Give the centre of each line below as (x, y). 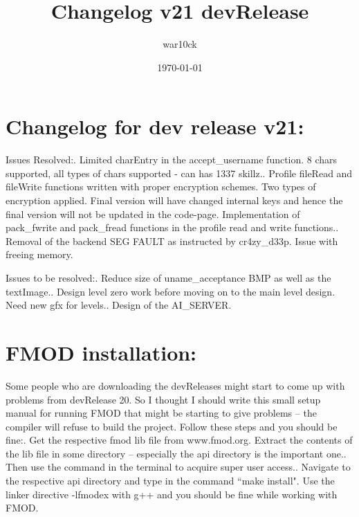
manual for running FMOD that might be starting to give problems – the (161, 413)
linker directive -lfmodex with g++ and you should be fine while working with (172, 494)
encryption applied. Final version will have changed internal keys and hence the (174, 200)
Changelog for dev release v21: (155, 126)
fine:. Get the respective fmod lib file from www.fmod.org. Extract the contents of (179, 440)
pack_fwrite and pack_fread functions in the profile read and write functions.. (172, 227)
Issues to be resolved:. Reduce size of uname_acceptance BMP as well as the (168, 278)
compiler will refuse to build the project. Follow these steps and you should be (172, 426)
